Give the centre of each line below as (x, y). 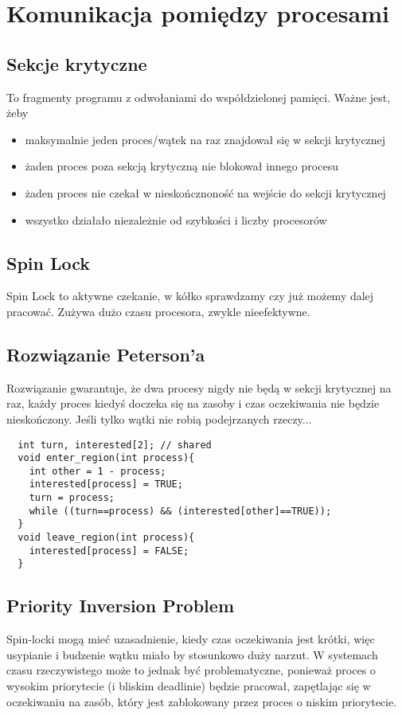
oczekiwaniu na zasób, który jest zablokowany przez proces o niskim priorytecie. (202, 701)
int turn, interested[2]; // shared (115, 445)
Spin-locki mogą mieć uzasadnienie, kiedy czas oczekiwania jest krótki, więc (191, 639)
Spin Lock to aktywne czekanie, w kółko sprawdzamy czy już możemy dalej (190, 296)
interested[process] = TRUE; (106, 484)
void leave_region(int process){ (106, 538)
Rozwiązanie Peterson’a (106, 354)
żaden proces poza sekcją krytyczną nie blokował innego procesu (181, 166)
